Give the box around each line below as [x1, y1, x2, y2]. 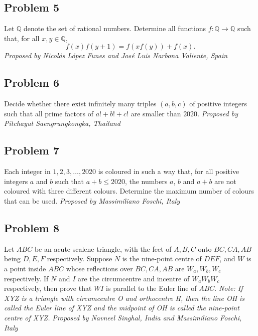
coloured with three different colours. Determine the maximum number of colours [4, 186, 254, 196]
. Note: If [214, 283, 243, 293]
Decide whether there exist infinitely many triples [4, 98, 157, 109]
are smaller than [131, 108, 181, 118]
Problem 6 [4, 75, 59, 90]
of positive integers [189, 98, 247, 109]
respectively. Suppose [47, 253, 112, 264]
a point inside [4, 263, 46, 273]
